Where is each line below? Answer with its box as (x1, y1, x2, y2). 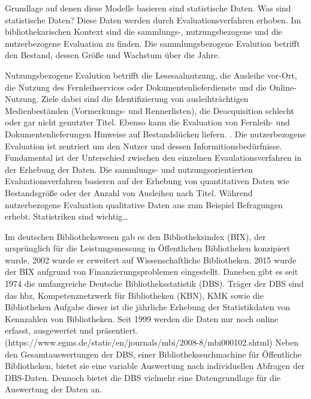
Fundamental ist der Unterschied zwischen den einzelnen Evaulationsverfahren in (5, 151, 302, 164)
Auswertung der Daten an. (5, 383, 102, 395)
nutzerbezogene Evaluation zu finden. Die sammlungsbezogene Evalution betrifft (5, 37, 300, 49)
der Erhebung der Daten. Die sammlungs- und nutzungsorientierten (5, 163, 253, 175)
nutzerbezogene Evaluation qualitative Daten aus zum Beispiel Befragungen (5, 198, 283, 211)
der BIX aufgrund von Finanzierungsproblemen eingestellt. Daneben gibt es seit (5, 265, 298, 278)
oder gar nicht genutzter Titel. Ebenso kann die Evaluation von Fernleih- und (5, 116, 290, 128)
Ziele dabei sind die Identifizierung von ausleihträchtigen (41, 92, 249, 105)
